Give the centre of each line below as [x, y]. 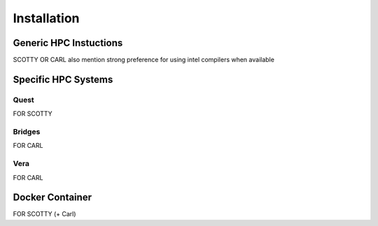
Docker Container [52, 198]
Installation [46, 18]
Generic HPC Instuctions [68, 43]
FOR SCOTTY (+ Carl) [44, 214]
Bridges [27, 131]
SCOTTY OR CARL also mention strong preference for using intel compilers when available [143, 60]
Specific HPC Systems [63, 79]
